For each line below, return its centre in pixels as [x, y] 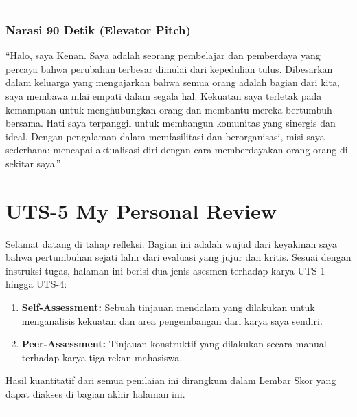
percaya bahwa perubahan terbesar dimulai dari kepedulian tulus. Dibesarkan [169, 68]
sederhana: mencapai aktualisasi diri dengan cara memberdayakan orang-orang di [177, 150]
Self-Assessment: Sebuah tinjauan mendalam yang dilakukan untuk [168, 307]
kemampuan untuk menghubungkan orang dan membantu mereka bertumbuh [169, 109]
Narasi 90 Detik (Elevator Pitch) [98, 29]
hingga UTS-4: [36, 284]
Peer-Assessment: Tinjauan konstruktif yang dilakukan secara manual [174, 344]
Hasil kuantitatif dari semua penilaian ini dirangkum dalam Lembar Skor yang [171, 380]
